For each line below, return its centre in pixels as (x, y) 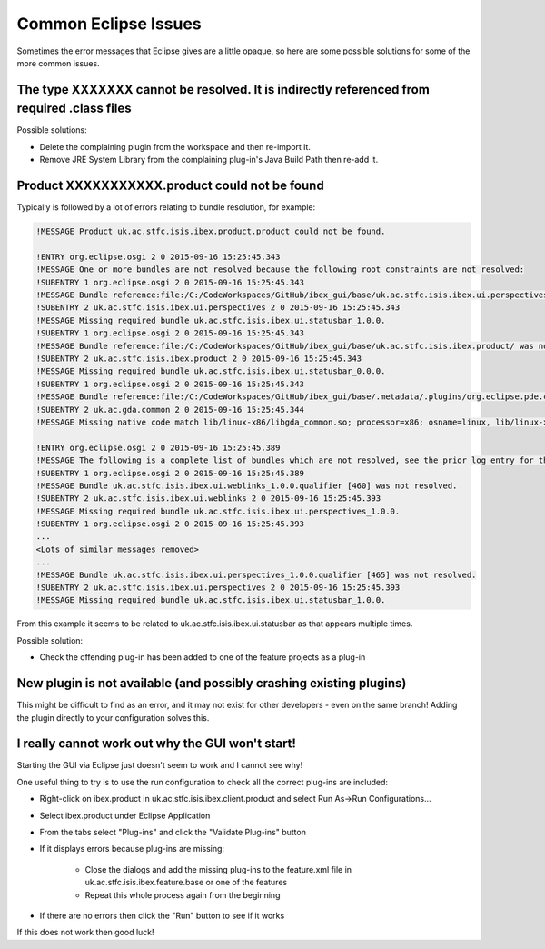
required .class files (74, 109)
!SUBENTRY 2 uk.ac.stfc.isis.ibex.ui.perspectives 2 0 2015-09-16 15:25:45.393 (218, 588)
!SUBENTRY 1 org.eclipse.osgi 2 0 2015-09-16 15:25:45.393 (170, 524)
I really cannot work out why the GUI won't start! (157, 744)
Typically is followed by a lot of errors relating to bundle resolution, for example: (166, 207)
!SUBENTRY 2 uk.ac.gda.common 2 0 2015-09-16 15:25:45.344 (170, 410)
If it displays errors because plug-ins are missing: (132, 849)
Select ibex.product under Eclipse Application (125, 815)
